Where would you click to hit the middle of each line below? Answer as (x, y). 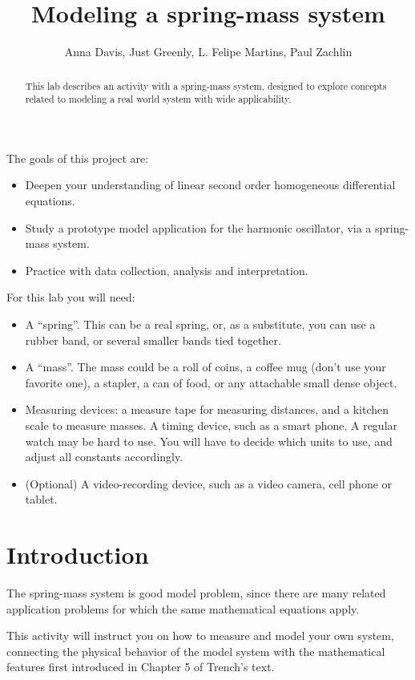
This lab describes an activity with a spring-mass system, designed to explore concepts (206, 85)
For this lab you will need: (71, 297)
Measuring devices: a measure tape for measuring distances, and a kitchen (207, 409)
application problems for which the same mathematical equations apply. (183, 608)
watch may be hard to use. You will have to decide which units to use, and (209, 441)
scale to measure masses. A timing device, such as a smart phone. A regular (212, 425)
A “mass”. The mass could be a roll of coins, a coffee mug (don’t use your (205, 367)
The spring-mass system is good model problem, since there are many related (196, 593)
